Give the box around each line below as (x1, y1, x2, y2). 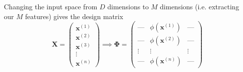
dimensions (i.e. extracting (160, 1, 239, 11)
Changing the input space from (4, 1, 97, 11)
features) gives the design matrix (25, 11, 123, 21)
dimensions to (107, 1, 149, 11)
